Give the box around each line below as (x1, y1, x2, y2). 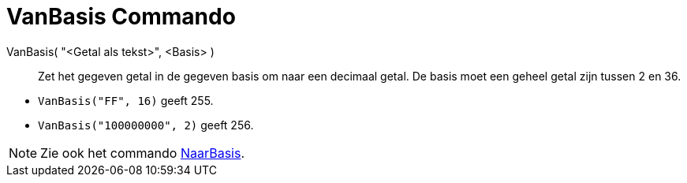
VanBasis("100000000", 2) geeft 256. (38, 118, 254, 132)
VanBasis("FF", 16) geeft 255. (38, 93, 214, 107)
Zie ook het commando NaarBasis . (40, 144, 245, 161)
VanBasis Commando (6, 3, 236, 30)
